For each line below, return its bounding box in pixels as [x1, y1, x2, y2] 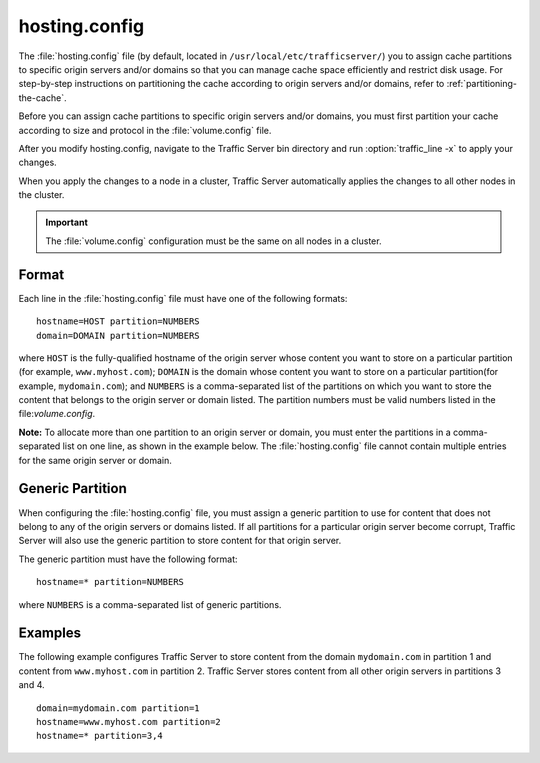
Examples [18, 625, 82, 642]
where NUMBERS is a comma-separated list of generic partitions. [18, 598, 282, 610]
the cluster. [18, 189, 65, 201]
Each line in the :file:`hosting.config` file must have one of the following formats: [18, 292, 348, 304]
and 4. [18, 679, 45, 691]
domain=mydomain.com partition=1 [36, 702, 200, 714]
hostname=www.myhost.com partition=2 [36, 716, 222, 727]
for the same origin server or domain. [18, 454, 172, 466]
